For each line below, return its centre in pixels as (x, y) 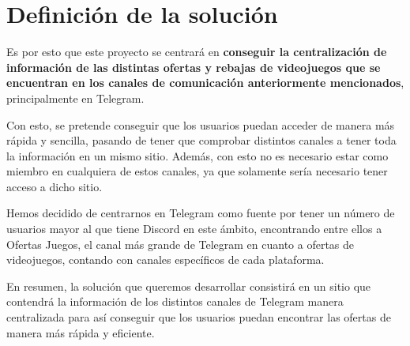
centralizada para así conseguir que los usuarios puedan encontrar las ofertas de (199, 317)
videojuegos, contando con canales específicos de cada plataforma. (166, 259)
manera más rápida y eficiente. (81, 332)
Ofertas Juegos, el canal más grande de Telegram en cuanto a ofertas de (181, 244)
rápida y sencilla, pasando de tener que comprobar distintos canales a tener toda (201, 140)
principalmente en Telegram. (75, 98)
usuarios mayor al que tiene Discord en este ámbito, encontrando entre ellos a (194, 229)
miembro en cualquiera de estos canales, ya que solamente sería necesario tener (197, 171)
